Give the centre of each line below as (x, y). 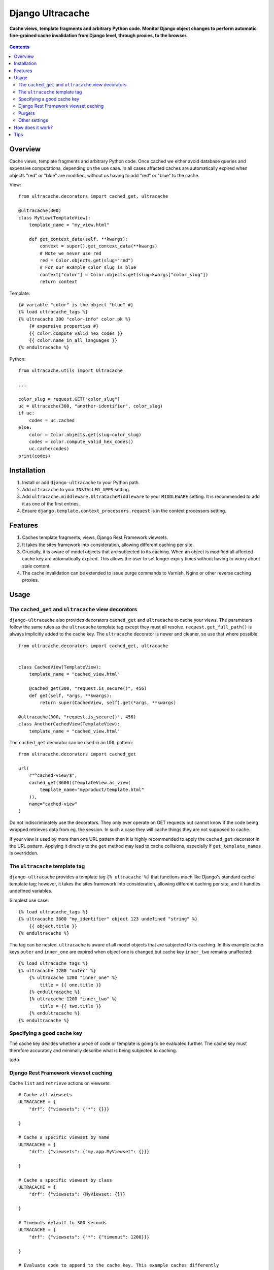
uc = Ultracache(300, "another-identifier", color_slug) (91, 406)
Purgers (27, 113)
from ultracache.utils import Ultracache (71, 371)
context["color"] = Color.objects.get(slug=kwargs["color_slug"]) (124, 275)
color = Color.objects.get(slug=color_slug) (85, 435)
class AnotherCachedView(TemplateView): (69, 724)
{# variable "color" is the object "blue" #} (76, 305)
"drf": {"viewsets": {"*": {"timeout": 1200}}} (89, 1237)
